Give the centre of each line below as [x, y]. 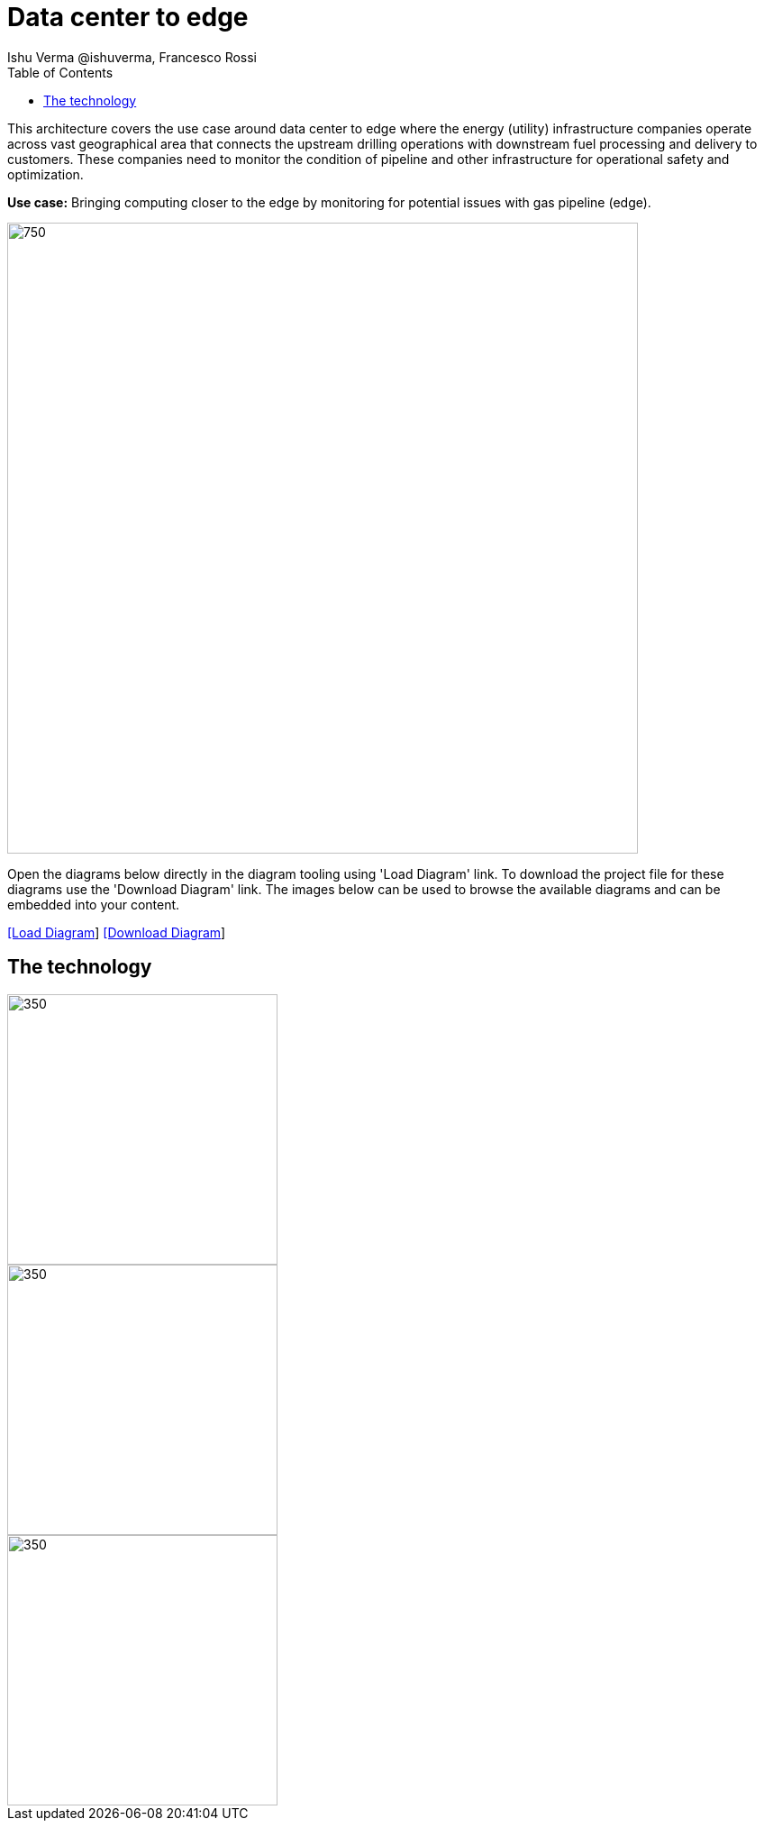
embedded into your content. [94, 904]
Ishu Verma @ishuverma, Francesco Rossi [132, 57]
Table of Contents [60, 72]
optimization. [45, 174]
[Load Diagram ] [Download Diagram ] [117, 932]
